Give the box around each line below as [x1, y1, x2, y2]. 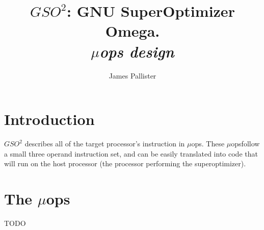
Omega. [105, 20, 160, 41]
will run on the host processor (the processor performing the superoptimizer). [4, 158, 246, 169]
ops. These [191, 138, 225, 149]
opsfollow [231, 138, 260, 149]
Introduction [4, 109, 95, 130]
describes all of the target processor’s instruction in [24, 138, 185, 149]
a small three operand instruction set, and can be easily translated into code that [4, 148, 258, 159]
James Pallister [109, 70, 156, 81]
